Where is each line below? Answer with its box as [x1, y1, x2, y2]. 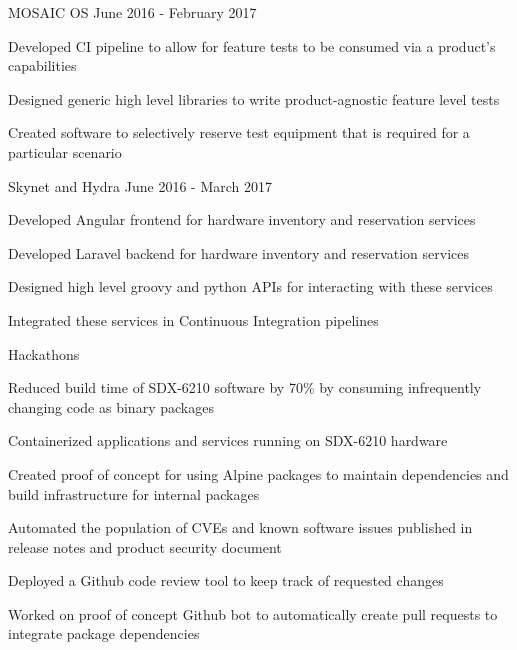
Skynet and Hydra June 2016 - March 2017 [8, 175, 272, 196]
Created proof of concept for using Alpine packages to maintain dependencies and [8, 463, 509, 484]
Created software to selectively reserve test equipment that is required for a [8, 122, 470, 143]
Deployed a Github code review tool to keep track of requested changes [8, 570, 444, 591]
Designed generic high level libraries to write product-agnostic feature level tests [8, 88, 500, 109]
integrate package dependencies [8, 623, 200, 644]
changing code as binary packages [8, 396, 214, 417]
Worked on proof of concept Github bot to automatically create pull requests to [8, 603, 498, 624]
